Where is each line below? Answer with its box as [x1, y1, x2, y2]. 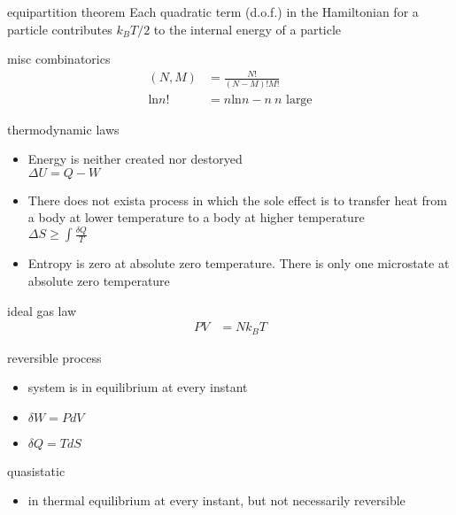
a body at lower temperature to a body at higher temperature [27, 208, 365, 227]
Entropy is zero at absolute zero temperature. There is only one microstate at [27, 254, 450, 273]
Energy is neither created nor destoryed [27, 150, 243, 168]
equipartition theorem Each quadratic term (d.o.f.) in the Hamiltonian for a [7, 3, 419, 20]
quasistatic [7, 461, 66, 480]
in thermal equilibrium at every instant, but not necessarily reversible [27, 491, 406, 510]
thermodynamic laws [7, 119, 120, 138]
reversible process [7, 348, 102, 366]
